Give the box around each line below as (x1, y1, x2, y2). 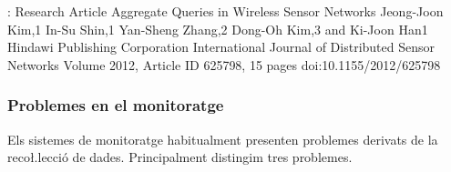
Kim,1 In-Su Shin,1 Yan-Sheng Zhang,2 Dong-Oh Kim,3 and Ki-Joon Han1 (7, 19, 428, 38)
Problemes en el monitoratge (7, 94, 224, 116)
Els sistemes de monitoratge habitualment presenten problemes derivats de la (7, 129, 438, 148)
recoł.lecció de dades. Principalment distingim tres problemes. (7, 147, 353, 167)
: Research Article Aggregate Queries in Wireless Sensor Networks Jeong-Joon (7, 2, 444, 20)
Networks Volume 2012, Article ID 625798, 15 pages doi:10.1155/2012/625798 (7, 55, 441, 74)
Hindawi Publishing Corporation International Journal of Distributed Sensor (7, 37, 435, 56)
